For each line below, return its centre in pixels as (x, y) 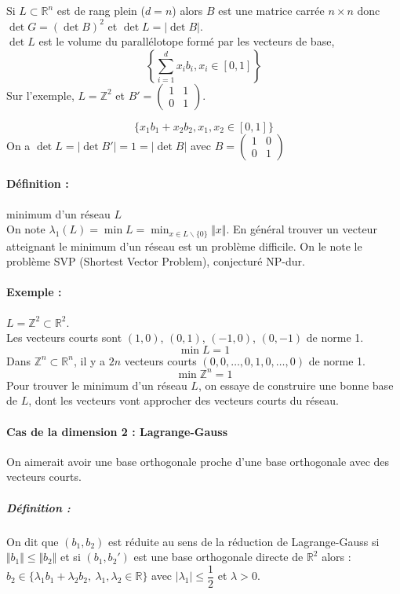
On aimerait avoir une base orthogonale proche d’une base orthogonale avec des (198, 461)
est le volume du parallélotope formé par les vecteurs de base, (187, 41)
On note (26, 229)
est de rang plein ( (101, 10)
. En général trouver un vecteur (302, 229)
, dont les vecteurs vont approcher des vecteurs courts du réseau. (184, 400)
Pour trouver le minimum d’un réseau (97, 385)
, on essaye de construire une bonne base (296, 385)
